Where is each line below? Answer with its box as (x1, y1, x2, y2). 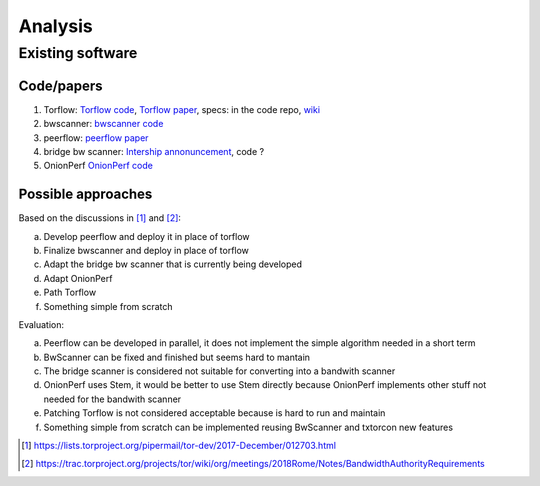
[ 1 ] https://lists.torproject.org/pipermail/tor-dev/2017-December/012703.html (21, 440, 337, 452)
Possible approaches (18, 186, 153, 203)
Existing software (18, 44, 138, 62)
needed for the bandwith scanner (43, 393, 182, 405)
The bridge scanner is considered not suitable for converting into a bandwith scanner (43, 365, 396, 377)
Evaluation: (18, 318, 65, 330)
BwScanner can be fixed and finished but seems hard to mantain (43, 351, 310, 363)
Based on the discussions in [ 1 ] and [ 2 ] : (18, 212, 182, 224)
